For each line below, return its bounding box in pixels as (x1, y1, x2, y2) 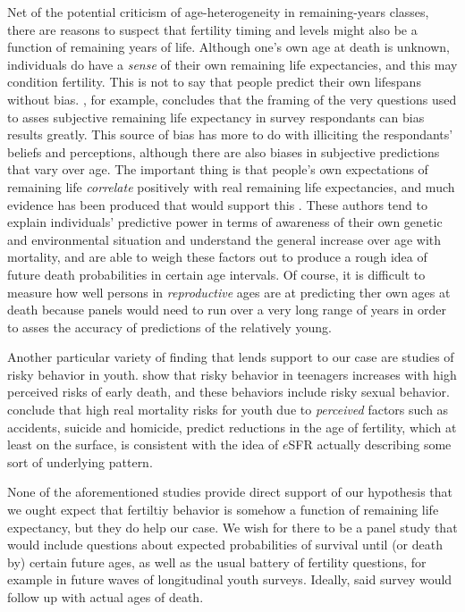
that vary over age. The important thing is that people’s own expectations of (7, 160, 428, 179)
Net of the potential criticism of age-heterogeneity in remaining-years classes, (7, 3, 429, 21)
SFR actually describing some (288, 435, 452, 454)
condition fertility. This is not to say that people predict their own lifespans (7, 72, 421, 91)
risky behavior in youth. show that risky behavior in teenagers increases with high (7, 365, 457, 383)
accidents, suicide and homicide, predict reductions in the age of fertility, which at (7, 417, 457, 436)
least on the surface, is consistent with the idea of (7, 435, 279, 454)
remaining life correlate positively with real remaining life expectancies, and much (7, 177, 455, 196)
